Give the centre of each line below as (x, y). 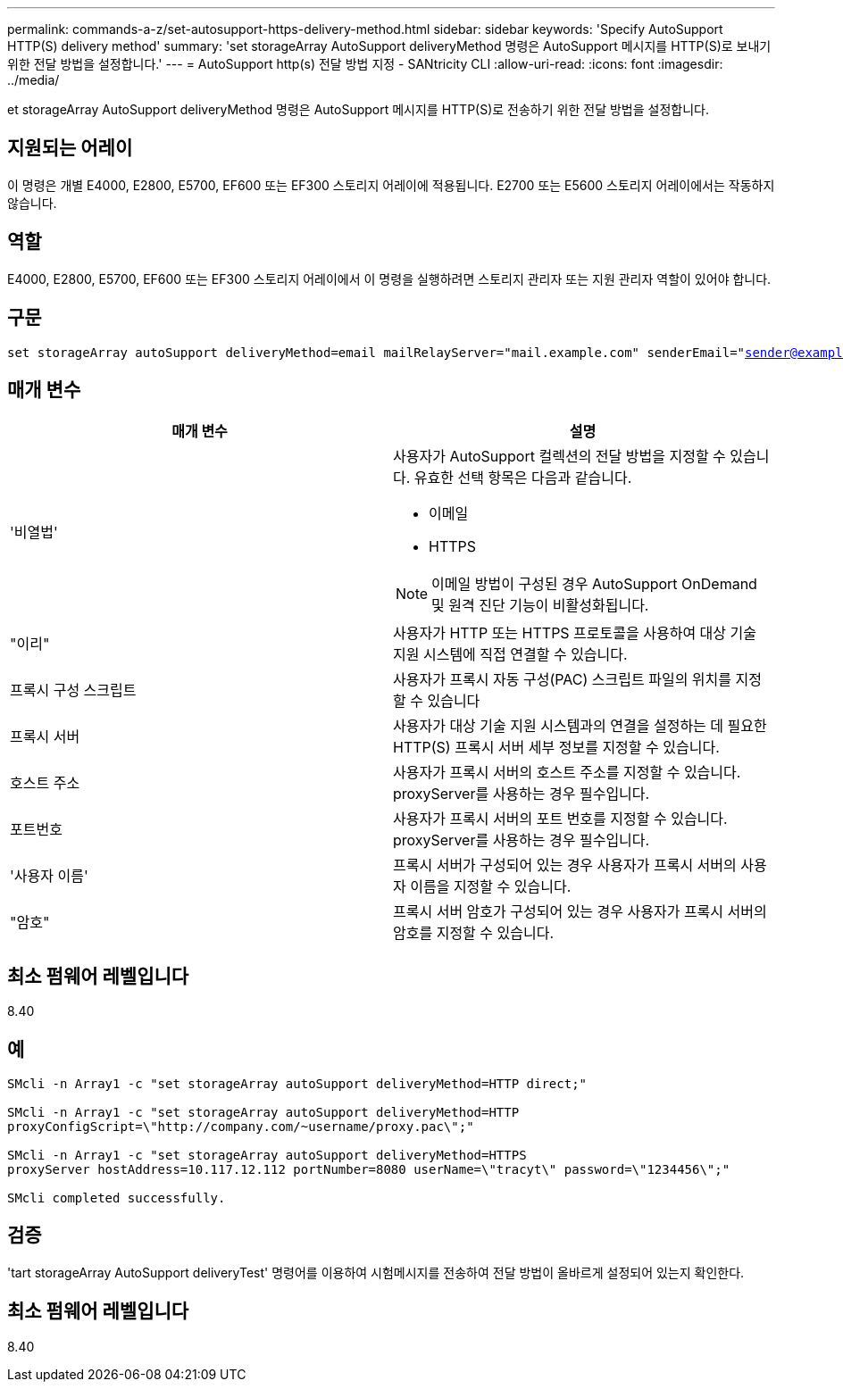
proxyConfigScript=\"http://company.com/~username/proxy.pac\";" (241, 1127)
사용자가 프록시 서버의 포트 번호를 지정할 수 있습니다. (560, 819)
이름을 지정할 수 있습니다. (491, 887)
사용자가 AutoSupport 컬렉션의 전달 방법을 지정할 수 (559, 457)
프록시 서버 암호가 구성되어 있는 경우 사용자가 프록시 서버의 (580, 912)
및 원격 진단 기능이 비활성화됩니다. (540, 606)
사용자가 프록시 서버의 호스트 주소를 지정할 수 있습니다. (567, 773)
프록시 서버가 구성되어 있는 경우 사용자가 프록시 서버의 (565, 865)
